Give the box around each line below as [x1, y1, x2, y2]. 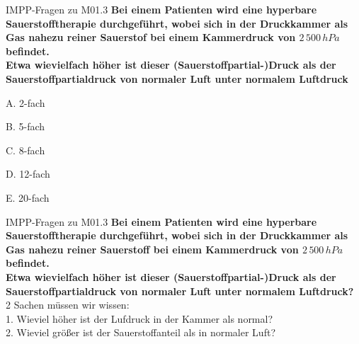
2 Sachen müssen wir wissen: [6, 297, 130, 312]
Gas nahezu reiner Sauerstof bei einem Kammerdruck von [6, 30, 296, 45]
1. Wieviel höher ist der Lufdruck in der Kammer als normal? [6, 311, 273, 326]
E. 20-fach [6, 190, 50, 205]
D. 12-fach [6, 166, 50, 181]
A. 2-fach [6, 95, 45, 110]
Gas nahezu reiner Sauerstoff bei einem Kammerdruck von [6, 241, 299, 256]
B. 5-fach [6, 119, 45, 134]
